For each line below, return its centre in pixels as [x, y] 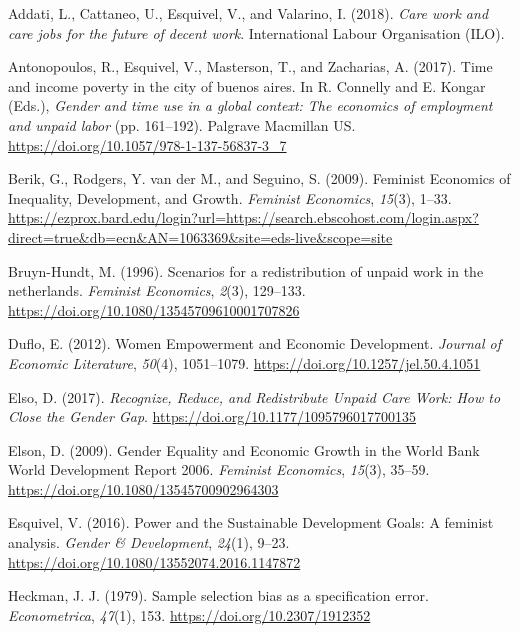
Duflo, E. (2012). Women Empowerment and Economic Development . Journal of [255, 343]
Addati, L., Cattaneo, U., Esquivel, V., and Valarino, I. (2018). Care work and [248, 13]
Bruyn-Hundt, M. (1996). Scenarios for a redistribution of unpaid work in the [246, 270]
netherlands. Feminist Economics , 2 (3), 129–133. [157, 290]
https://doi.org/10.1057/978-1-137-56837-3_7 [147, 144]
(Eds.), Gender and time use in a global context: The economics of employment [250, 105]
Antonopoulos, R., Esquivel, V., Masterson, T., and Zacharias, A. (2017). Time [250, 66]
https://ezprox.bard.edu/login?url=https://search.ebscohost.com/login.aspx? [243, 217]
